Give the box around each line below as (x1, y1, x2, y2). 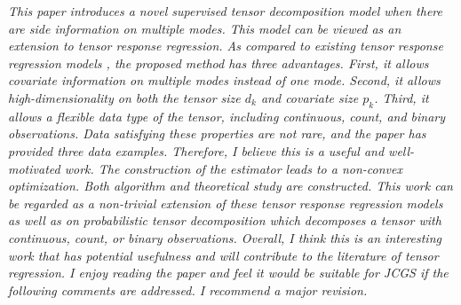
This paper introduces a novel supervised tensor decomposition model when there (8, 2, 442, 20)
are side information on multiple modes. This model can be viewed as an (8, 19, 401, 37)
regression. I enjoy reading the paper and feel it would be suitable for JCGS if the (8, 263, 449, 282)
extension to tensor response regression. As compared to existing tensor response (8, 36, 443, 55)
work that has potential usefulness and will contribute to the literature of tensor (8, 246, 439, 264)
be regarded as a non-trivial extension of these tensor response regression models (8, 193, 443, 212)
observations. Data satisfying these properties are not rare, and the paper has (8, 124, 426, 143)
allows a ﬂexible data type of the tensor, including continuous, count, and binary (8, 106, 446, 125)
